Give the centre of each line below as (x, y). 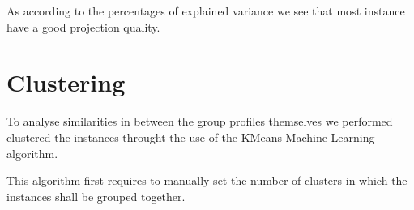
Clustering (66, 82)
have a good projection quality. (83, 26)
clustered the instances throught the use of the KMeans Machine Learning (191, 137)
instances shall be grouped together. (96, 196)
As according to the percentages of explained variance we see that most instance (206, 11)
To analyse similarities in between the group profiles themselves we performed (200, 121)
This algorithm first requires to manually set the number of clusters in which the (207, 180)
